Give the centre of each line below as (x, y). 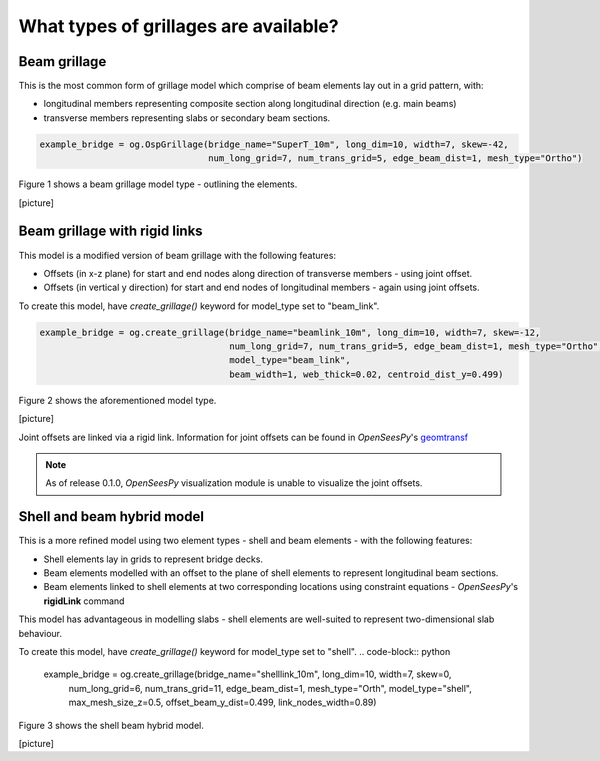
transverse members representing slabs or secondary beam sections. (187, 117)
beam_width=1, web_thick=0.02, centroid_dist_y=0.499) (366, 374)
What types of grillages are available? (178, 26)
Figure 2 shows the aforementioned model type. (117, 400)
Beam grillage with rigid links (111, 231)
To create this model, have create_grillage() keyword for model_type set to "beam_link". (199, 306)
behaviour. (40, 633)
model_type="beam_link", (290, 360)
